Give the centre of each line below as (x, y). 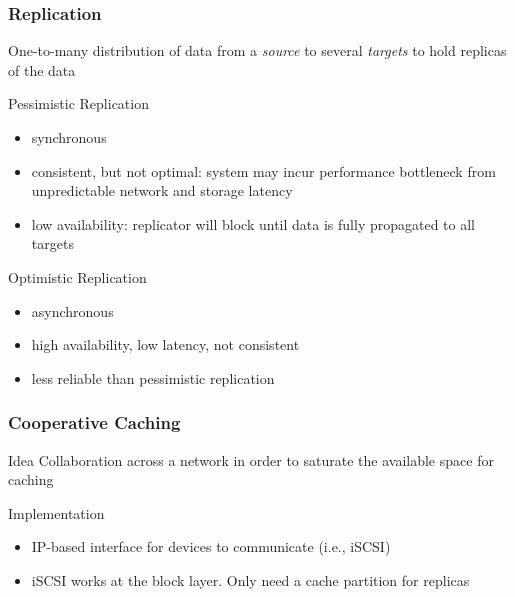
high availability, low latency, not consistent (165, 344)
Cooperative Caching (94, 422)
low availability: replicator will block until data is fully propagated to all (253, 223)
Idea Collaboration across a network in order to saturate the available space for (251, 459)
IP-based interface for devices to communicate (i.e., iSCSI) (211, 546)
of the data (42, 69)
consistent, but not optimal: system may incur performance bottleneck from (263, 170)
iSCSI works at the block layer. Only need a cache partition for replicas (250, 579)
